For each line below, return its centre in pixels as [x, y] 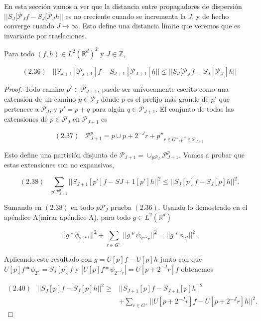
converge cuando [29, 26]
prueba [121, 207]
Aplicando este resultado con [48, 259]
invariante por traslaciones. [45, 35]
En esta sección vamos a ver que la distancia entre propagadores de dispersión [123, 6]
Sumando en [23, 207]
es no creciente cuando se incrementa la [126, 16]
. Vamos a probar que [212, 154]
